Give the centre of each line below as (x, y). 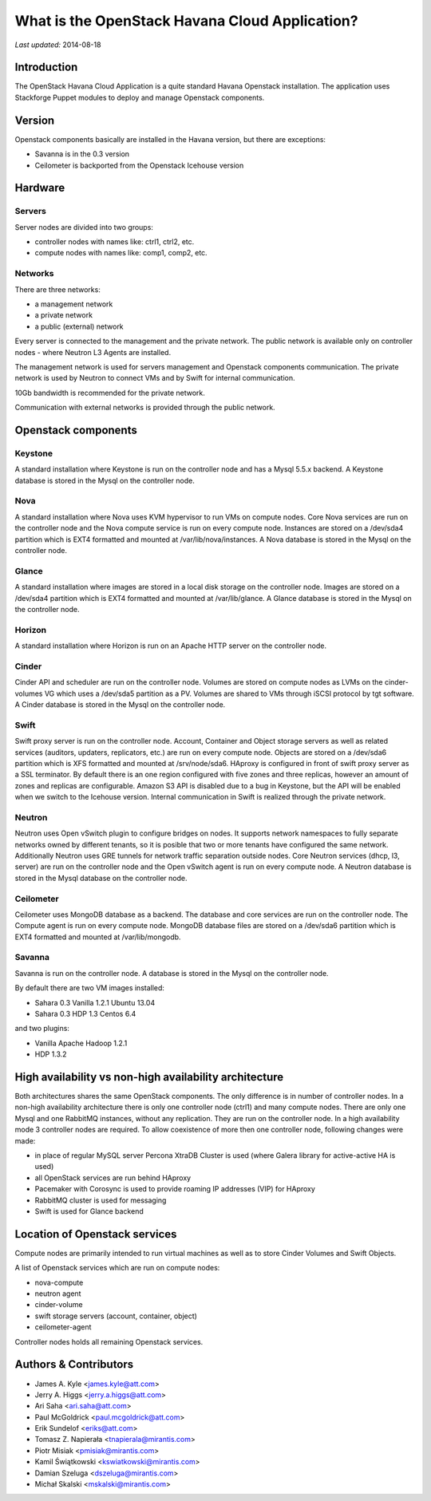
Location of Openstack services (96, 1234)
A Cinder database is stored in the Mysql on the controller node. (120, 704)
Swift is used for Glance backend (89, 1211)
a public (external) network (79, 326)
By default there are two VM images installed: (90, 988)
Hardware (40, 188)
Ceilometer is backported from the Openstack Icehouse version (139, 165)
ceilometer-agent (63, 1327)
